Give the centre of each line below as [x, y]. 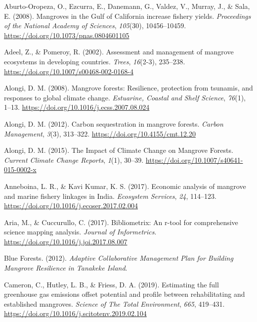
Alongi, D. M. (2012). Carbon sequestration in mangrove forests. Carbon [114, 123]
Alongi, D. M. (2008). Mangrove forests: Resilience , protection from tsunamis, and [128, 88]
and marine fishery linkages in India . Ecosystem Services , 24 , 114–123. [110, 196]
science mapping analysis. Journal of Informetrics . [80, 232]
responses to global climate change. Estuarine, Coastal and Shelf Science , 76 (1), [125, 97]
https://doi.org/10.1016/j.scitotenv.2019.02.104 [75, 313]
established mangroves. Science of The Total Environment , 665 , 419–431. [114, 303]
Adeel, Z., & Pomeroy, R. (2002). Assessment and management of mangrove [119, 52]
